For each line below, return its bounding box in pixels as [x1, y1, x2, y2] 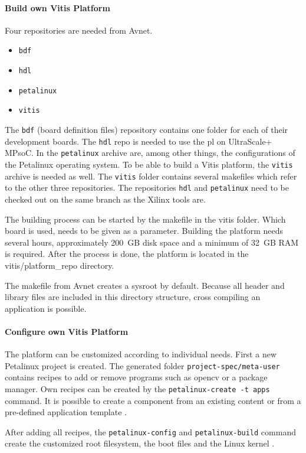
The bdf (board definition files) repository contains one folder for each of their [5, 123, 288, 136]
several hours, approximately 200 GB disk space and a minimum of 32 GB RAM [5, 236, 299, 248]
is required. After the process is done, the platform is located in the [5, 247, 249, 260]
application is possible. [5, 302, 87, 314]
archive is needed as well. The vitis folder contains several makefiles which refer [5, 170, 297, 182]
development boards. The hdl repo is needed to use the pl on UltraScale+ [5, 135, 272, 147]
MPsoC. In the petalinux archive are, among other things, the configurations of [5, 146, 295, 159]
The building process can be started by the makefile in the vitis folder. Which [5, 213, 286, 225]
